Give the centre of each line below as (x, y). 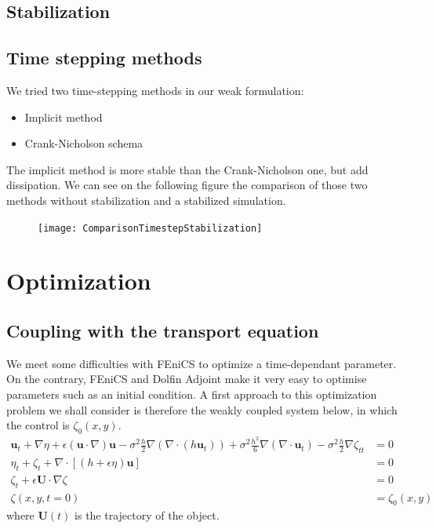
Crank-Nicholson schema (84, 143)
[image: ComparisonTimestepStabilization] (150, 228)
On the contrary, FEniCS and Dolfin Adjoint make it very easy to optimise (187, 379)
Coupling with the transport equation (163, 330)
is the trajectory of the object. (147, 515)
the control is (38, 425)
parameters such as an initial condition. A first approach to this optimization (192, 394)
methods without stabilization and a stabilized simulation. (146, 200)
